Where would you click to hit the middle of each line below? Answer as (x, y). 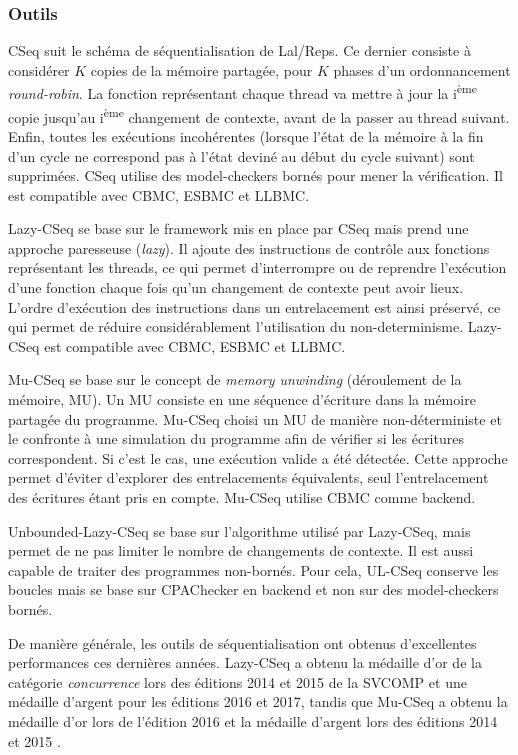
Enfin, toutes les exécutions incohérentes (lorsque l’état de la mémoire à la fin (246, 135)
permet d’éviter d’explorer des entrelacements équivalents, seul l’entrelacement (248, 477)
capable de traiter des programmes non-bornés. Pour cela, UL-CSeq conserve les (253, 569)
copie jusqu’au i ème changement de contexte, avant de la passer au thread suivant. (259, 115)
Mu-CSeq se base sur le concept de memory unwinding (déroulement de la (235, 379)
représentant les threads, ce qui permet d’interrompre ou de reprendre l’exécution (257, 267)
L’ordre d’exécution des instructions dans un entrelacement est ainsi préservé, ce (254, 306)
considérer (39, 69)
